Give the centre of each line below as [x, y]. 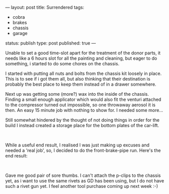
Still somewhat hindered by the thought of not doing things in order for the [82, 120]
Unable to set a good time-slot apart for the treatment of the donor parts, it [83, 53]
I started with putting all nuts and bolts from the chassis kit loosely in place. [83, 73]
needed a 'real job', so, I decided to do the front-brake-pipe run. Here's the [83, 150]
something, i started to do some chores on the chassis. [62, 64]
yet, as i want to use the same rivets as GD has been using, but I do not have [85, 181]
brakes [20, 23]
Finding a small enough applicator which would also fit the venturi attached [83, 99]
